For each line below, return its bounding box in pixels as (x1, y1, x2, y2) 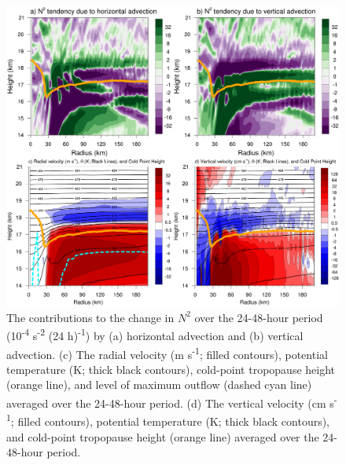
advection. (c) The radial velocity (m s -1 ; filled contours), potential (6, 343, 328, 362)
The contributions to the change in (6, 309, 175, 325)
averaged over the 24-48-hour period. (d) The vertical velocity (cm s (6, 394, 334, 411)
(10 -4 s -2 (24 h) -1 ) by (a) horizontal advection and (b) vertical (6, 325, 304, 344)
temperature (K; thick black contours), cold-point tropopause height (6, 361, 336, 377)
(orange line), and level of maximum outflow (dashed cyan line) (6, 376, 312, 393)
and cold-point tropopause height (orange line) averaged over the (6, 428, 319, 445)
